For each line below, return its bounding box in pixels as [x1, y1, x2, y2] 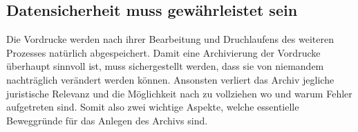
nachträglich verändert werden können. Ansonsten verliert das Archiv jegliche [6, 72, 335, 86]
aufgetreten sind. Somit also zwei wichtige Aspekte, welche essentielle [6, 100, 299, 114]
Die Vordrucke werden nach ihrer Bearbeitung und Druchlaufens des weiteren [6, 32, 334, 46]
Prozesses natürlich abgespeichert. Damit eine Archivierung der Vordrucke [6, 45, 321, 59]
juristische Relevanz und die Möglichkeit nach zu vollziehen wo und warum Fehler [6, 86, 352, 100]
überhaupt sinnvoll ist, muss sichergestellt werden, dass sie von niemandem [6, 59, 324, 73]
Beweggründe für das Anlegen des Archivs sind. [6, 113, 208, 127]
